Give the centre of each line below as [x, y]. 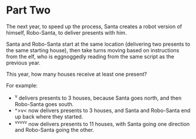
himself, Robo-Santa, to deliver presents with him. [67, 32]
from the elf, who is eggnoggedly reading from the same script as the [90, 56]
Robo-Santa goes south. [44, 104]
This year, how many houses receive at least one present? [77, 74]
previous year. [23, 63]
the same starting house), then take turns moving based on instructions [93, 50]
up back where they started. [49, 116]
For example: [22, 85]
